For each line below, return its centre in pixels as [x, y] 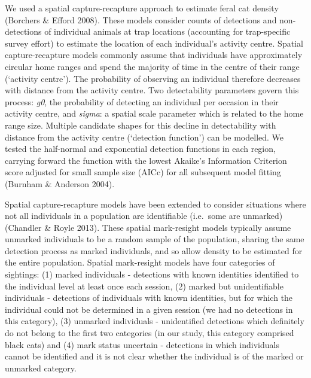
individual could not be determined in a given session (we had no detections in [149, 309]
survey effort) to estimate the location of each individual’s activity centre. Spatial [154, 43]
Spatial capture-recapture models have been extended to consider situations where [155, 204]
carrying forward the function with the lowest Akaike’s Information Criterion [146, 160]
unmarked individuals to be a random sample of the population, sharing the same [155, 239]
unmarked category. [41, 368]
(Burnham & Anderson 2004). [60, 183]
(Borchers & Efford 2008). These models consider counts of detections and [141, 19]
